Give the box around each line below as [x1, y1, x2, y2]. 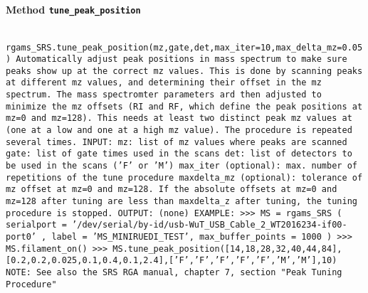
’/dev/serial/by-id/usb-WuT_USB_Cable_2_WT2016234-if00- [72, 220, 347, 230]
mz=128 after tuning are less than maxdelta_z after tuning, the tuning [6, 196, 357, 207]
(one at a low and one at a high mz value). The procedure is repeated [6, 125, 352, 136]
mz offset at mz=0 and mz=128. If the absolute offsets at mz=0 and [6, 184, 337, 195]
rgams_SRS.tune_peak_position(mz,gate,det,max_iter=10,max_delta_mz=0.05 [6, 42, 363, 53]
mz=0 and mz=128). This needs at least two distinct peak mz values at [6, 113, 352, 124]
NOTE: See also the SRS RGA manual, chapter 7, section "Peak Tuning [6, 267, 342, 277]
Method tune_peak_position [6, 1, 141, 16]
